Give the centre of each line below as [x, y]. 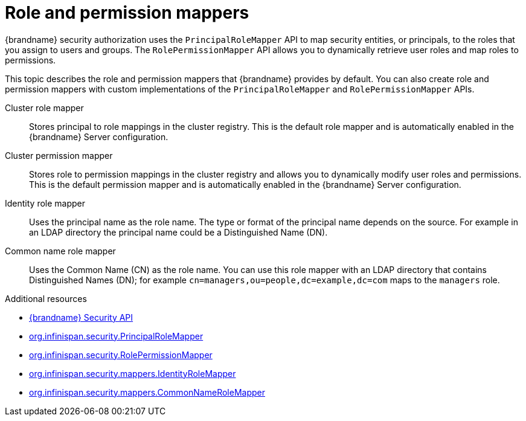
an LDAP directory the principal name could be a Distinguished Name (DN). [178, 232]
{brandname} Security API [81, 317]
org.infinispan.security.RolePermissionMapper [121, 355]
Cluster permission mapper [59, 155]
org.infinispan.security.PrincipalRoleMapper [116, 336]
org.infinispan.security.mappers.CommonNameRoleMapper [147, 392]
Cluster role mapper [44, 108]
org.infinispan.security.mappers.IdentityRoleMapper [133, 373]
